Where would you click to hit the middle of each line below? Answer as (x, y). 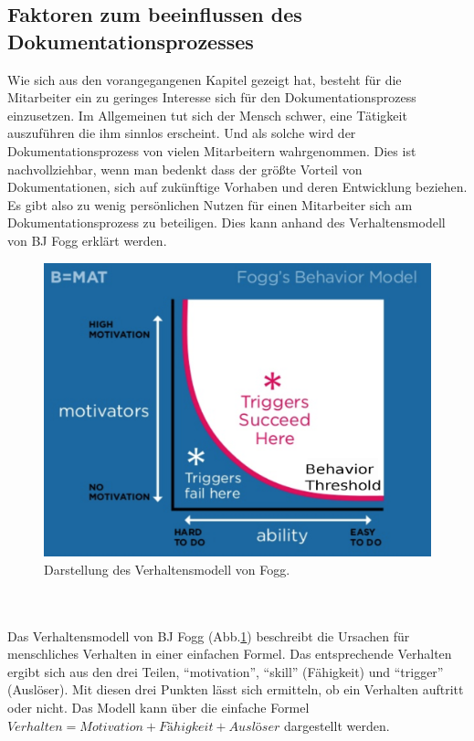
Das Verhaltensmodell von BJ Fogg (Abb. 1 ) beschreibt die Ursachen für (209, 635)
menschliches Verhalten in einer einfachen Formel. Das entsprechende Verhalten (230, 654)
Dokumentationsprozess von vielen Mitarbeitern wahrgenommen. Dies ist (212, 150)
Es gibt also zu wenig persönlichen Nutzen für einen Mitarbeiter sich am (210, 204)
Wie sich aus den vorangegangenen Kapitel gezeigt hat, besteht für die (205, 79)
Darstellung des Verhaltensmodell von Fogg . (167, 569)
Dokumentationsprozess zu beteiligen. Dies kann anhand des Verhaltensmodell (226, 222)
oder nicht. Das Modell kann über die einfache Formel (158, 707)
